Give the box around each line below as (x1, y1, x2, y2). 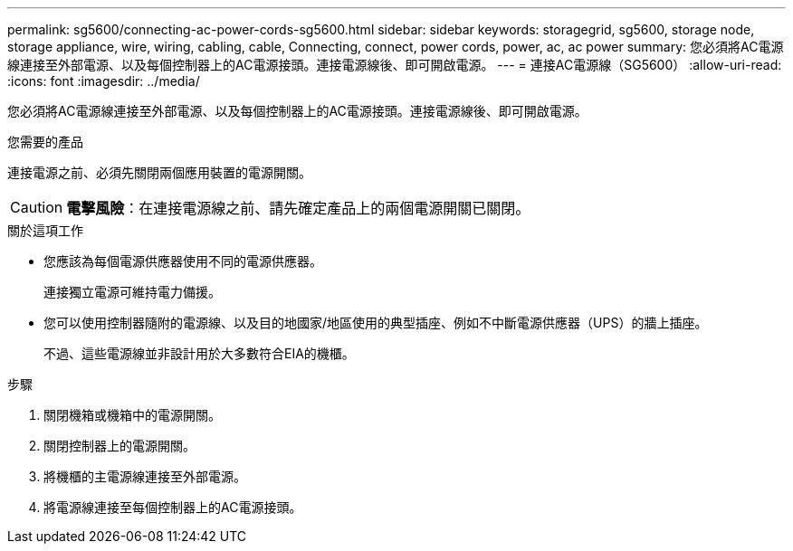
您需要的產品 (7, 134, 83, 149)
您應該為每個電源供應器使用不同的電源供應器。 (43, 253, 322, 269)
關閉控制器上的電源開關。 (43, 438, 196, 453)
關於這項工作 (7, 223, 83, 238)
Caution (10, 198, 63, 216)
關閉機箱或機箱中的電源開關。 (43, 407, 221, 423)
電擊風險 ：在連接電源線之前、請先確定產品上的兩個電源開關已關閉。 (66, 199, 530, 217)
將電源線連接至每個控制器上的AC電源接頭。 (43, 499, 302, 515)
